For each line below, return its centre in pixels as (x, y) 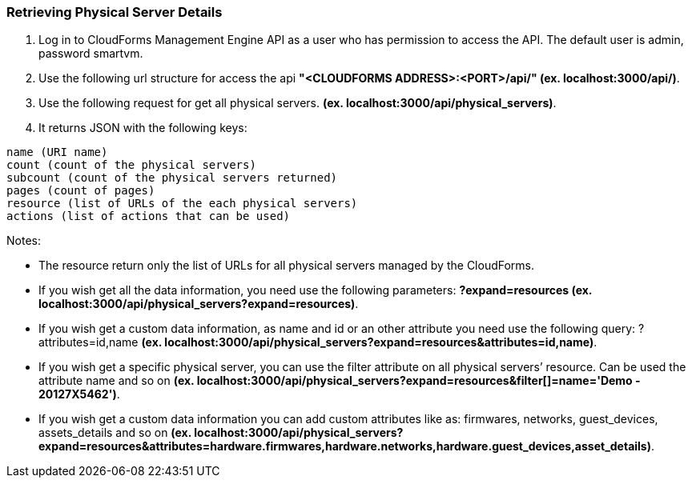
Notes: (24, 241)
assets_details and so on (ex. (115, 433)
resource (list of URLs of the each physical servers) (182, 204)
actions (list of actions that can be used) (149, 216)
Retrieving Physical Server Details (115, 12)
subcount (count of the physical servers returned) (172, 178)
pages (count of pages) (81, 191)
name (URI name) (57, 152)
